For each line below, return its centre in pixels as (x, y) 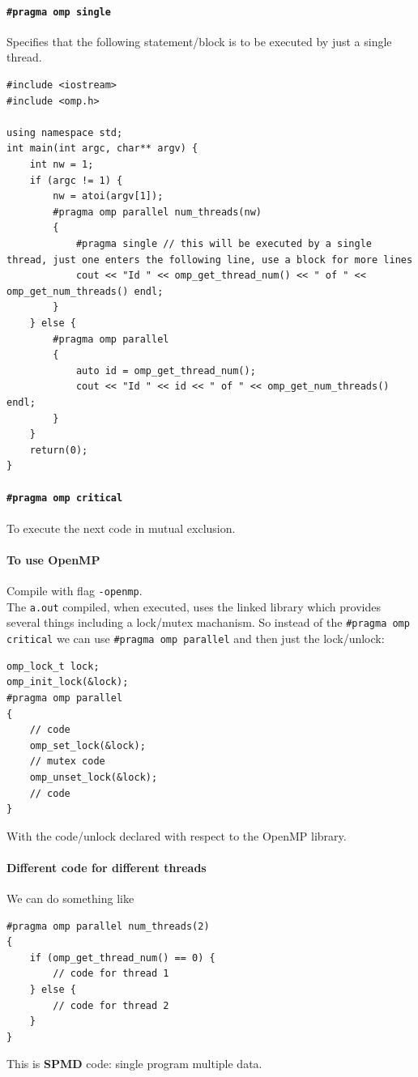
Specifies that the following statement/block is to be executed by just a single (199, 41)
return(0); (59, 450)
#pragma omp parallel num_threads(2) (108, 926)
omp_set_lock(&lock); (87, 745)
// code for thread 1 (111, 974)
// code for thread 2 (111, 1005)
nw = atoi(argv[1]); (108, 196)
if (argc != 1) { (76, 180)
